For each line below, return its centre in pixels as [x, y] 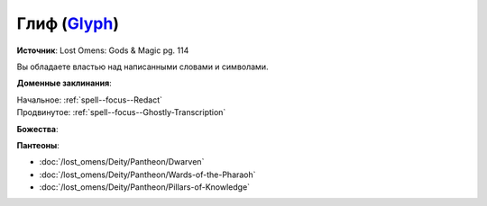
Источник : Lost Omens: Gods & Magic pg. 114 [103, 50]
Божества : [37, 129]
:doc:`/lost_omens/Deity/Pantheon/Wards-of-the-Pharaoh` [147, 175]
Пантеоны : [38, 145]
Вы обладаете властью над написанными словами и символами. [142, 67]
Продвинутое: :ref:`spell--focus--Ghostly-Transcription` [121, 112]
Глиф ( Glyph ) [68, 23]
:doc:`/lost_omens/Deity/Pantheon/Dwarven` [122, 162]
